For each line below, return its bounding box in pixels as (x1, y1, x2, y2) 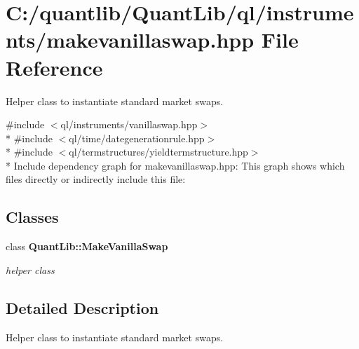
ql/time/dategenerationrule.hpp (69, 130, 205, 145)
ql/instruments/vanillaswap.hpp (60, 117, 198, 132)
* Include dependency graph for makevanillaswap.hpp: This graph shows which (6, 158, 345, 172)
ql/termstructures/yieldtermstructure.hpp (69, 144, 248, 159)
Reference (6, 53, 103, 81)
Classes (6, 206, 59, 228)
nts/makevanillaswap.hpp (6, 25, 255, 54)
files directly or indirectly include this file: (6, 172, 186, 186)
